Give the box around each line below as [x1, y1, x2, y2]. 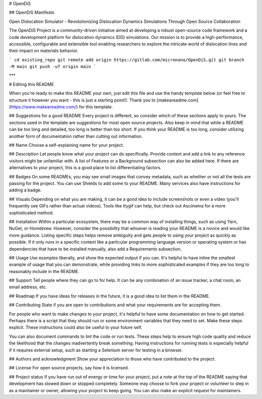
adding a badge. [9, 187, 42, 193]
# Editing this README [9, 81, 54, 87]
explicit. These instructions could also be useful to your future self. [9, 325, 143, 330]
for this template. [79, 104, 113, 110]
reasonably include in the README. [9, 268, 80, 274]
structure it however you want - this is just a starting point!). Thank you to [9, 97, 156, 103]
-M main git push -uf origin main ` [9, 64, 97, 69]
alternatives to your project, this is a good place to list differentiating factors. [9, 165, 162, 171]
